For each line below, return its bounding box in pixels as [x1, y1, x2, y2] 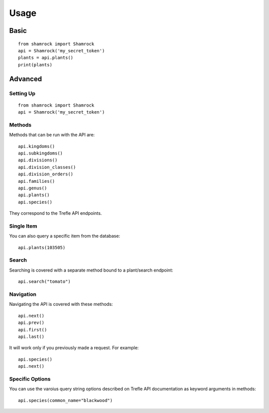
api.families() [18, 178, 55, 184]
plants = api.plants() [18, 55, 74, 61]
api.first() [18, 327, 47, 332]
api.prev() [18, 320, 45, 326]
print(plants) [18, 62, 52, 67]
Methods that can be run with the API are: [9, 132, 95, 138]
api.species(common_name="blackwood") [18, 398, 113, 403]
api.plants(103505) [18, 245, 66, 250]
